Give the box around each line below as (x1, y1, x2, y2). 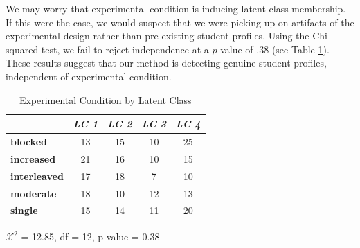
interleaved (10, 168, 64, 183)
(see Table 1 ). (271, 42, 330, 56)
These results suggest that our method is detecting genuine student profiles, (6, 55, 327, 70)
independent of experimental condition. (6, 69, 172, 83)
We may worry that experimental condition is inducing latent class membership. (6, 1, 346, 15)
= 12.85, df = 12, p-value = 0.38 (21, 229, 160, 244)
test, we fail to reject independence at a (41, 42, 209, 56)
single (10, 203, 38, 218)
